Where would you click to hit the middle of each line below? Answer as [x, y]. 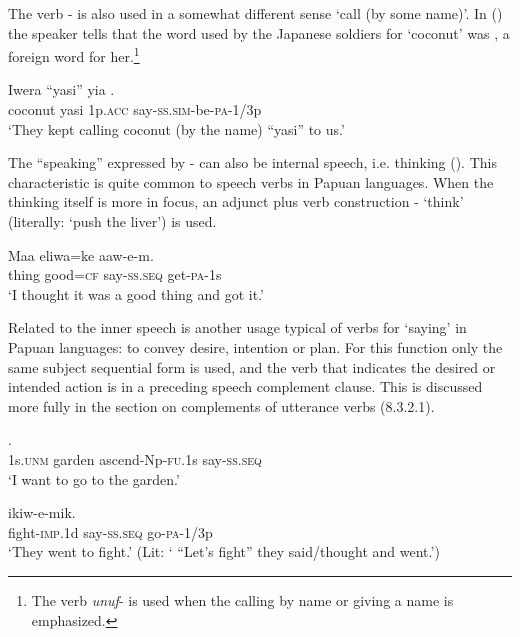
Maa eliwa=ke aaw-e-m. [81, 254]
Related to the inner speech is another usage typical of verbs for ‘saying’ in [237, 327]
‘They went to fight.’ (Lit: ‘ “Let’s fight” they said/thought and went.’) [224, 551]
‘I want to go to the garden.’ [94, 478]
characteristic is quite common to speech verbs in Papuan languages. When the [251, 181]
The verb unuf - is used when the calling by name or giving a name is [242, 599]
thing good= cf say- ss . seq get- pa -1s [115, 274]
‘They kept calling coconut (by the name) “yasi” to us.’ [176, 128]
